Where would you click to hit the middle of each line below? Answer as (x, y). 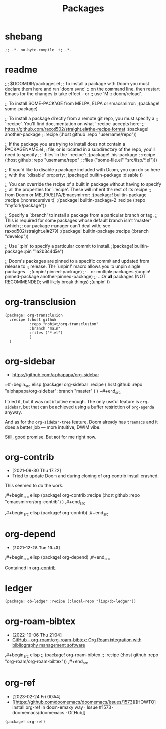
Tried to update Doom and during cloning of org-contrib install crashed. (85, 476)
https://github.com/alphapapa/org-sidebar (55, 375)
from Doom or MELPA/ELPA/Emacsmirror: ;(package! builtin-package (76, 195)
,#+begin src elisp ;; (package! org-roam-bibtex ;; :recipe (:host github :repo (82, 656)
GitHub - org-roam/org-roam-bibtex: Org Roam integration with (77, 640)
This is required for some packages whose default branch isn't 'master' (78, 220)
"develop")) (17, 236)
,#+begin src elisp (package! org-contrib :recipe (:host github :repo (73, 496)
